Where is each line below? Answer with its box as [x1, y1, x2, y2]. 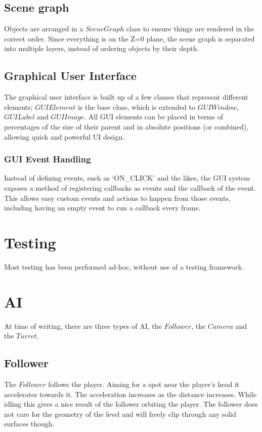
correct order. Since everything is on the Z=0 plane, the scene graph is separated [4, 33, 255, 44]
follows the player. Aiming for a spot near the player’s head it [48, 378, 240, 389]
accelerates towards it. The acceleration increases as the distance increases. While [4, 388, 256, 399]
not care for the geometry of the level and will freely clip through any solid [4, 408, 236, 419]
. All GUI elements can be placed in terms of [84, 111, 223, 122]
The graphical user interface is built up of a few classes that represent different [4, 92, 248, 102]
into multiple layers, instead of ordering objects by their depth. [4, 43, 199, 54]
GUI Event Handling [4, 153, 91, 165]
